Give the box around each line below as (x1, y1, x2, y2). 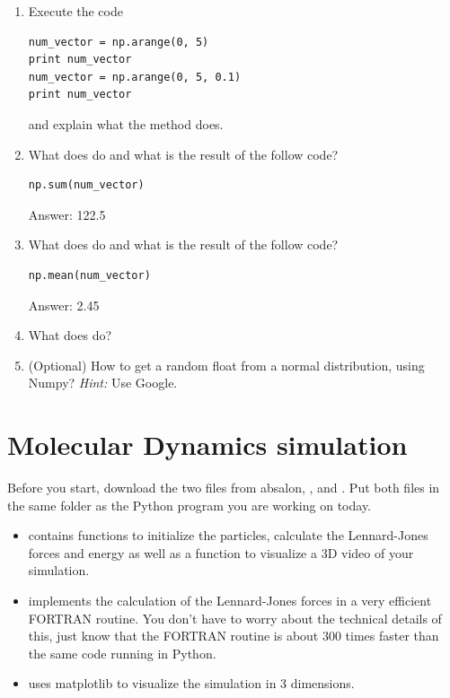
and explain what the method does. (28, 114, 224, 133)
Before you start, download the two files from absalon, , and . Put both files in (7, 478, 440, 497)
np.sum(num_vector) (28, 179, 145, 192)
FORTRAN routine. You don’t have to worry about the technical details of (28, 608, 442, 627)
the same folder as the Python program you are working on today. (7, 495, 372, 514)
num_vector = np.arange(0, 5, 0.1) (28, 70, 242, 83)
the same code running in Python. (28, 643, 216, 662)
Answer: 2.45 (28, 295, 100, 314)
